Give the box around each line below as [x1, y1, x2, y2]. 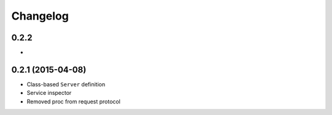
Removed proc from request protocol [26, 98, 121, 105]
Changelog [11, 9, 69, 23]
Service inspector [26, 89, 72, 97]
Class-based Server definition [26, 80, 106, 88]
